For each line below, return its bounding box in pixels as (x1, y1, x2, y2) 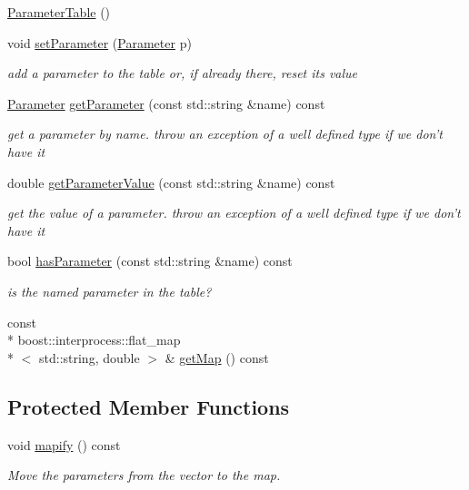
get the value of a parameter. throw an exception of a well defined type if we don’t (7, 203, 461, 222)
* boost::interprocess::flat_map (7, 330, 181, 349)
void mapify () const (7, 435, 121, 454)
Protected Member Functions (7, 392, 290, 420)
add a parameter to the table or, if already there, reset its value (7, 64, 358, 83)
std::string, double (38, 348, 140, 367)
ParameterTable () (7, 3, 111, 21)
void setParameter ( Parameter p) (7, 33, 192, 52)
